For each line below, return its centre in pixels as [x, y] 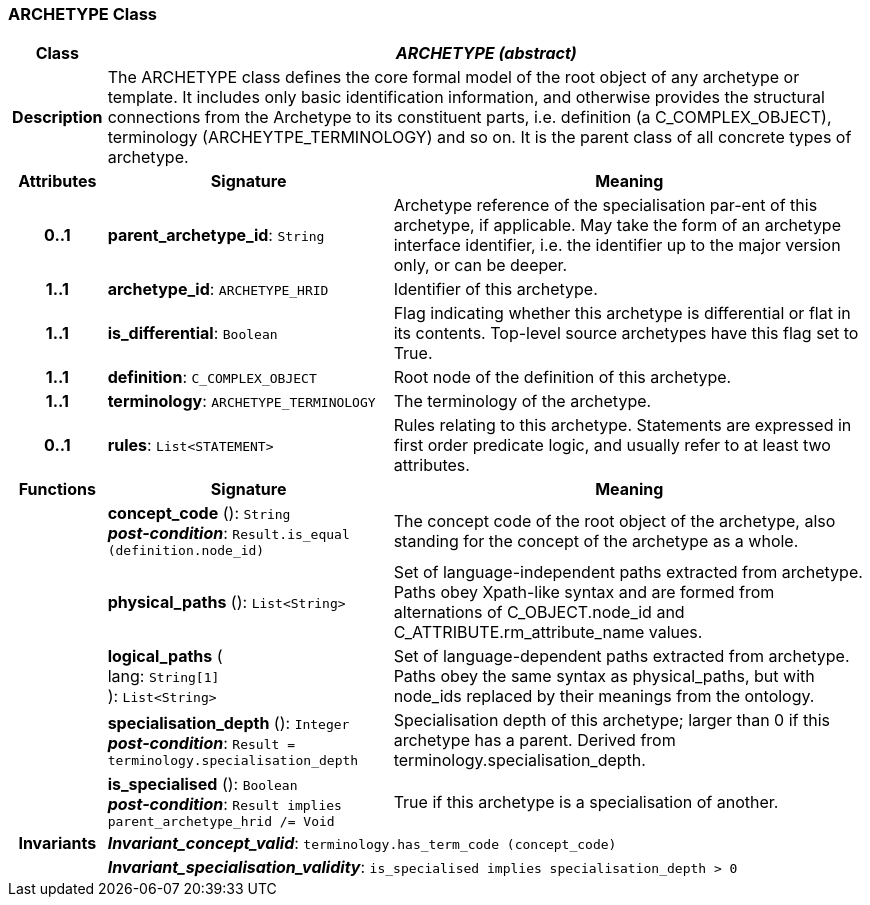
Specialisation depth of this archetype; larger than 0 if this [611, 720]
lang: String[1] [163, 676]
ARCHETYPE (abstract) [486, 53]
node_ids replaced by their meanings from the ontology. [604, 696]
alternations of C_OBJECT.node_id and [539, 612]
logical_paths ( [165, 656]
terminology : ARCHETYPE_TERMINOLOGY [241, 401]
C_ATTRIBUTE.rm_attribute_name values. [548, 632]
